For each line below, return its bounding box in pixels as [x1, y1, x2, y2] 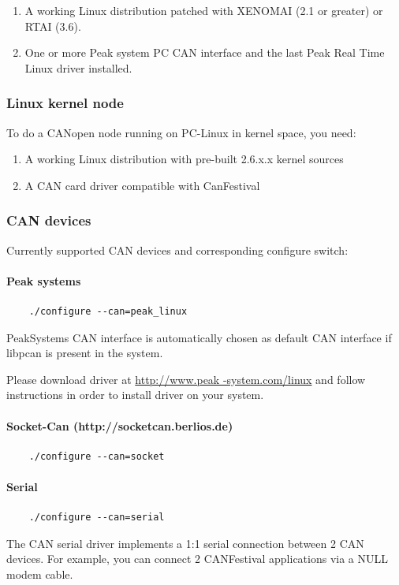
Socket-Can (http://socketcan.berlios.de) [6, 417, 233, 434]
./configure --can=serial [28, 512, 165, 524]
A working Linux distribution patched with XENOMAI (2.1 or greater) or [24, 2, 383, 18]
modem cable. [6, 565, 73, 582]
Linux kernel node [6, 93, 124, 113]
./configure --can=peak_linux [28, 305, 188, 317]
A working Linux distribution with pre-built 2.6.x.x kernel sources [24, 151, 344, 167]
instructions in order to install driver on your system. [6, 386, 264, 403]
